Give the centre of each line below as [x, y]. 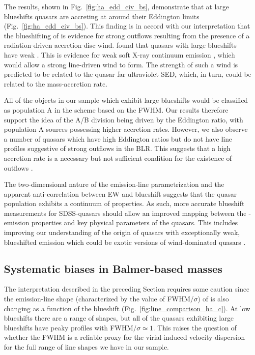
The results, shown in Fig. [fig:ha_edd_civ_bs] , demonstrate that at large [117, 6]
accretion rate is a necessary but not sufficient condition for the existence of [118, 158]
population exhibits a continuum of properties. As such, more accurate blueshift [124, 203]
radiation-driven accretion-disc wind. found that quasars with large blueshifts [120, 45]
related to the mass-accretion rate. [56, 83]
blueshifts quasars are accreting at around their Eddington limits [102, 16]
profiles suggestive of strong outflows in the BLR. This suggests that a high [117, 148]
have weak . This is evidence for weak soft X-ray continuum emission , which [120, 54]
